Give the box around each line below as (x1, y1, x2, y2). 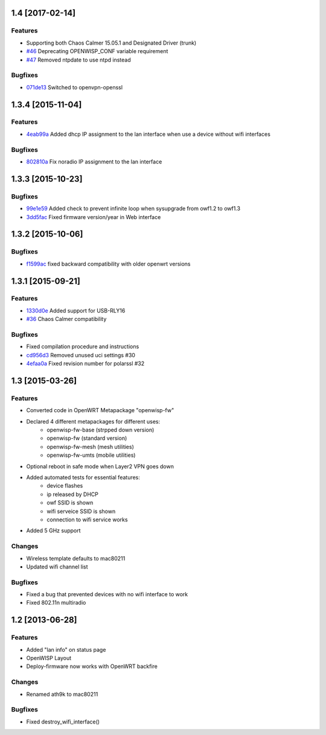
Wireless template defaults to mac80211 (26, 555, 126, 562)
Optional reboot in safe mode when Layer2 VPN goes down (26, 462, 174, 470)
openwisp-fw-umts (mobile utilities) (46, 451, 136, 459)
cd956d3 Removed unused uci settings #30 (26, 351, 136, 358)
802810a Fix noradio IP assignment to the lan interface (26, 157, 162, 165)
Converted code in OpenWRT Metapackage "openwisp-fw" (26, 407, 174, 414)
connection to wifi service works (46, 516, 128, 523)
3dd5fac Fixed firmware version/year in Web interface (26, 213, 161, 220)
